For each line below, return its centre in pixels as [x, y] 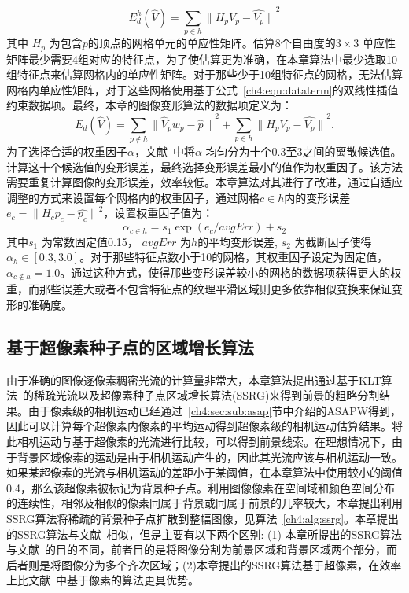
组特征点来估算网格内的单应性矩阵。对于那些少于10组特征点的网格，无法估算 [204, 74]
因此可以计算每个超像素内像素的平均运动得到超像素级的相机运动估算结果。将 [204, 426]
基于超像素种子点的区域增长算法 [130, 346]
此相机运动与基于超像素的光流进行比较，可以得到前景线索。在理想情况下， [199, 441]
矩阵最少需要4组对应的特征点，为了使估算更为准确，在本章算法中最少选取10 [202, 59]
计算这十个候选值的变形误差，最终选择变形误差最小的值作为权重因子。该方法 [204, 166]
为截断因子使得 [333, 241]
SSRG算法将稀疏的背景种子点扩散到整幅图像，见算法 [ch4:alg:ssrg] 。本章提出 [203, 518]
